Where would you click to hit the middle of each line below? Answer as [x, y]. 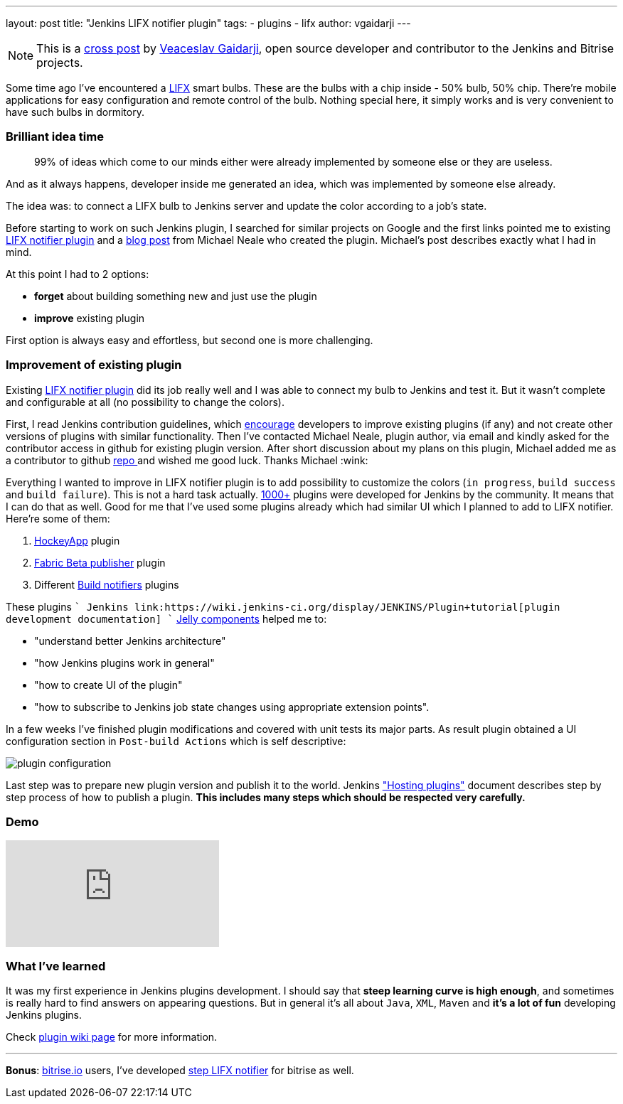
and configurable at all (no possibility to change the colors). [145, 402]
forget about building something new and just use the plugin [176, 296]
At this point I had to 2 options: [78, 274]
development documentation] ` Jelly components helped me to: [166, 618]
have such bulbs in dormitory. [75, 112]
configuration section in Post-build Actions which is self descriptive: [176, 741]
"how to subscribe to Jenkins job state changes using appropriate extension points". [232, 707]
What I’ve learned [56, 966]
